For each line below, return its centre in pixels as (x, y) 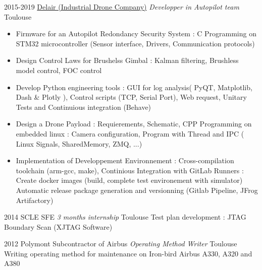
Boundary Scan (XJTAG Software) (58, 226)
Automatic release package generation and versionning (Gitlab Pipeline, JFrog (137, 190)
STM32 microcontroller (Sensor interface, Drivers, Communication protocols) (135, 43)
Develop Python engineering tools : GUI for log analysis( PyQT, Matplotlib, (134, 87)
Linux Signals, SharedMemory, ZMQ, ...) (79, 143)
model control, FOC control (59, 70)
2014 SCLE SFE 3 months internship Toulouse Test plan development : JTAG (125, 217)
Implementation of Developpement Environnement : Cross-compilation (125, 160)
